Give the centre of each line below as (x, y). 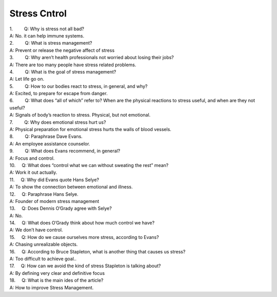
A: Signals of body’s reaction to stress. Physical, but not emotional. (80, 115)
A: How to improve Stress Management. (52, 287)
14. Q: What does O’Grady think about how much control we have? (82, 223)
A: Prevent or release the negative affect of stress (62, 50)
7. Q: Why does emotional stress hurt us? (58, 122)
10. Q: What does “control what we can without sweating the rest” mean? (89, 165)
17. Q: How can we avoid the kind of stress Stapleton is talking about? (85, 266)
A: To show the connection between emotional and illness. (71, 187)
